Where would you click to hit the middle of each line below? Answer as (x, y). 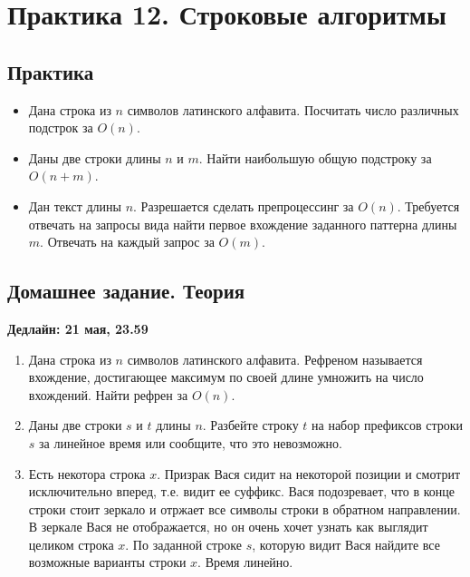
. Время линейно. (245, 562)
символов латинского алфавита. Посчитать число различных (293, 109)
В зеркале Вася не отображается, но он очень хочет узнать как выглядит (228, 527)
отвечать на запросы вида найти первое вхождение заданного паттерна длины (243, 224)
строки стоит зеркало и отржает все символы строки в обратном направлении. (245, 509)
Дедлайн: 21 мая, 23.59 (78, 328)
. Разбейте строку (250, 425)
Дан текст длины (75, 205)
